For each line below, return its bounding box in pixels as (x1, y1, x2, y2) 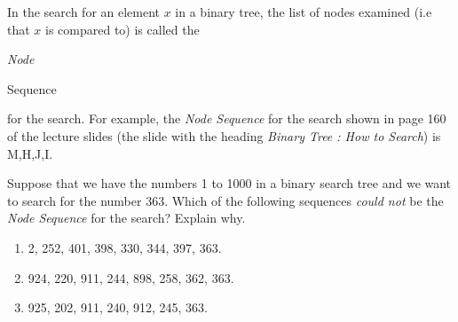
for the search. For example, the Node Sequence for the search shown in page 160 (7, 109, 446, 128)
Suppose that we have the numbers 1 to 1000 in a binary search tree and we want (7, 174, 452, 192)
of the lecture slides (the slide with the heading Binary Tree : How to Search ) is (7, 126, 441, 145)
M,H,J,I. (7, 144, 53, 162)
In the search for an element (7, 3, 161, 20)
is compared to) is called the (45, 20, 200, 38)
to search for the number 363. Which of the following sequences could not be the (7, 191, 444, 209)
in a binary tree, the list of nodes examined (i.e (175, 3, 432, 20)
